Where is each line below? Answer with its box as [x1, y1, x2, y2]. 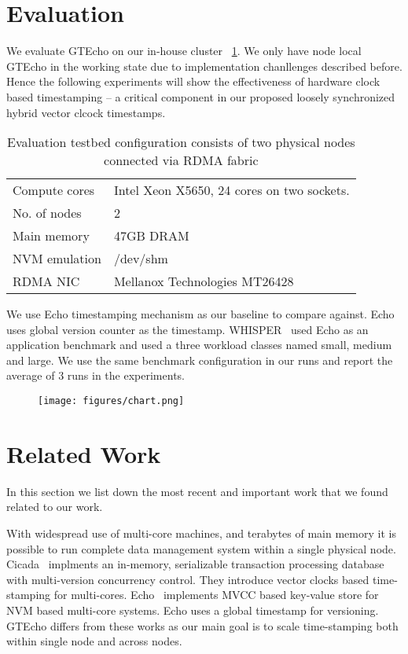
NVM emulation [13, 249, 101, 268]
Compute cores [13, 181, 95, 200]
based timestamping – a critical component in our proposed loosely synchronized [6, 88, 395, 105]
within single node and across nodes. [6, 633, 182, 649]
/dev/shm [113, 249, 168, 268]
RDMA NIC [13, 272, 80, 291]
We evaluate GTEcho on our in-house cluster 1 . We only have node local [6, 42, 362, 59]
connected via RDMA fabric [104, 151, 259, 170]
